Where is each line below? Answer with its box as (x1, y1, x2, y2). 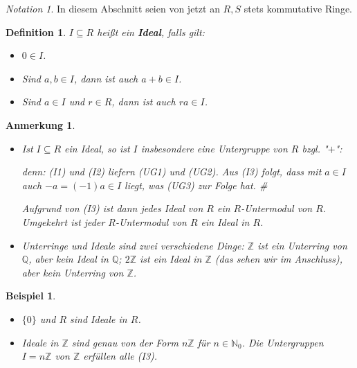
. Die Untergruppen (241, 335, 324, 349)
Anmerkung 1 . (6, 117, 75, 132)
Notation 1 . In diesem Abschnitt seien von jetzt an (6, 1, 220, 15)
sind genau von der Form (71, 335, 178, 349)
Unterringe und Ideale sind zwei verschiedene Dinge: (21, 238, 244, 252)
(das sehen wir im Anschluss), (214, 252, 342, 266)
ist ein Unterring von (257, 238, 347, 252)
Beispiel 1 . (6, 288, 56, 303)
